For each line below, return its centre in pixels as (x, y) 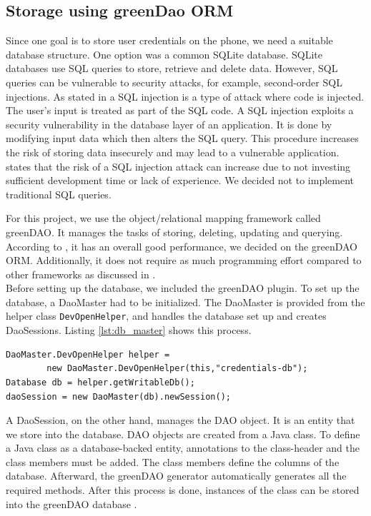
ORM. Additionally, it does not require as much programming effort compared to (184, 260)
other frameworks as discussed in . (81, 274)
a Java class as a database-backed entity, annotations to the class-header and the (183, 448)
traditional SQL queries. (59, 194)
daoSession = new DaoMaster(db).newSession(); (118, 396)
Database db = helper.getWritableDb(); (100, 382)
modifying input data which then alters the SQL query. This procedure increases (182, 138)
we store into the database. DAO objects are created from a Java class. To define (183, 434)
